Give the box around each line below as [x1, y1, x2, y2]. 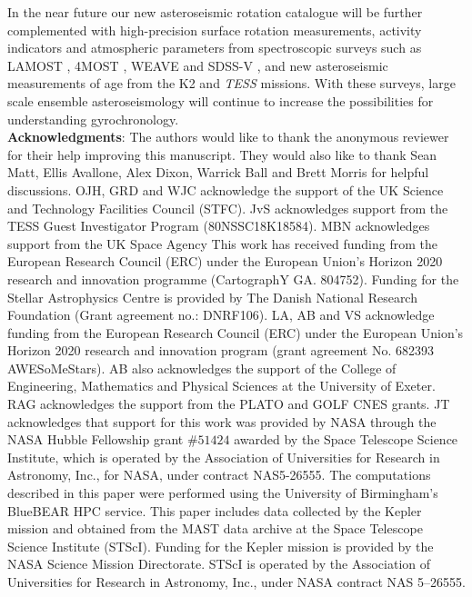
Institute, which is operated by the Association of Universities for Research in [7, 447, 440, 466]
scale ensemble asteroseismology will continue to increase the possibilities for [7, 91, 434, 110]
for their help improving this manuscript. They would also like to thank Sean [7, 144, 437, 164]
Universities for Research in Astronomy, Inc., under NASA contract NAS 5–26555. [7, 572, 466, 591]
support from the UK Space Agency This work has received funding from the [7, 234, 437, 253]
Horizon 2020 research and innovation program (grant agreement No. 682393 [7, 341, 434, 360]
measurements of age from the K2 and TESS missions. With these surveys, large [7, 74, 456, 93]
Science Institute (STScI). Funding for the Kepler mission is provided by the [7, 536, 434, 555]
